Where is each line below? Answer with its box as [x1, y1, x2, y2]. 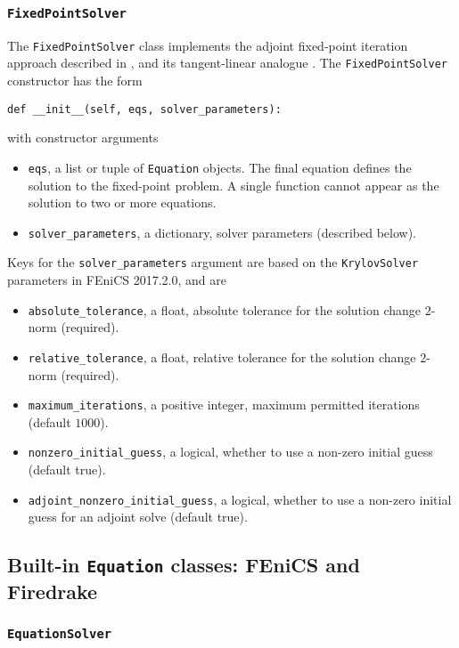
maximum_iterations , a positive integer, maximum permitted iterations [28, 395, 420, 414]
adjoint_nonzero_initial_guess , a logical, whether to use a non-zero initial [28, 490, 452, 508]
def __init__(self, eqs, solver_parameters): [7, 102, 282, 116]
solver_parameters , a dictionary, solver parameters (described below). [28, 223, 416, 241]
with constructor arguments [7, 128, 159, 147]
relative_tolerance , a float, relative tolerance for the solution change [28, 347, 416, 366]
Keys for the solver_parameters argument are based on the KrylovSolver [7, 253, 419, 271]
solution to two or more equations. [28, 193, 217, 212]
